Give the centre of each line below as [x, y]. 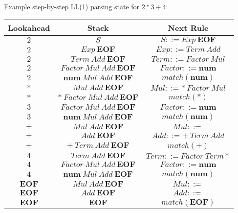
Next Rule [188, 27]
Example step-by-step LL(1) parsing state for [72, 6]
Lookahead [29, 27]
